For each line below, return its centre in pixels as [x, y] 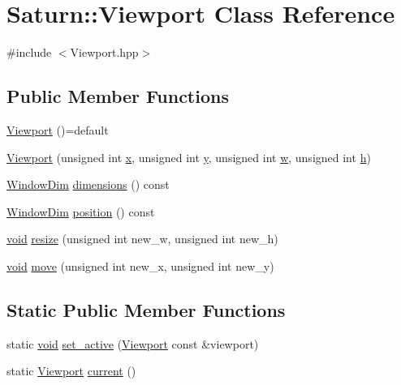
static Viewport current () [71, 371]
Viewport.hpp [104, 52]
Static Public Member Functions [146, 309]
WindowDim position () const [81, 211]
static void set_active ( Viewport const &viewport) [133, 343]
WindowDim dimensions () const [88, 184]
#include [29, 52]
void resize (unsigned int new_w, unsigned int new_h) [142, 239]
